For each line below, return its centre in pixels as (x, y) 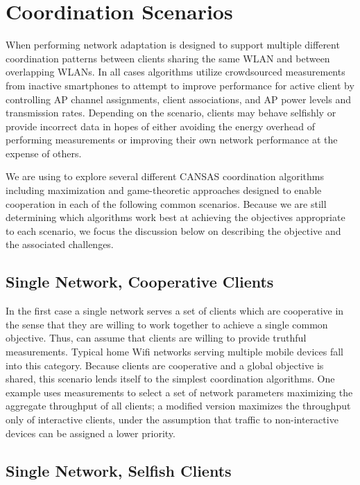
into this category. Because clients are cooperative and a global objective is (165, 365)
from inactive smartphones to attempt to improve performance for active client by (180, 85)
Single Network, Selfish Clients (119, 470)
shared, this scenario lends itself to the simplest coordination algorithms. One (170, 379)
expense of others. (44, 153)
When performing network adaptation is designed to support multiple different (173, 45)
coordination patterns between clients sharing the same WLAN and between (168, 58)
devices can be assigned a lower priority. (91, 433)
